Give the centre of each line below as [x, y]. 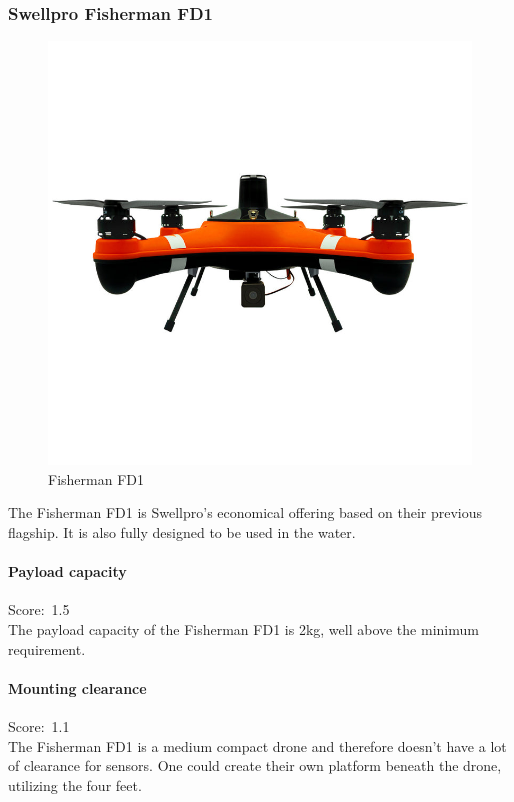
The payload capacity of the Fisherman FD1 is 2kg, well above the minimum [243, 628]
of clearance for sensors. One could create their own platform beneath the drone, [255, 765]
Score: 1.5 [39, 609]
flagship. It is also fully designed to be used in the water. [182, 532]
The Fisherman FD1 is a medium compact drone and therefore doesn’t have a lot [257, 745]
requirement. [47, 648]
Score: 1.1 [39, 725]
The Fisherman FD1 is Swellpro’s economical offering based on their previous [245, 512]
